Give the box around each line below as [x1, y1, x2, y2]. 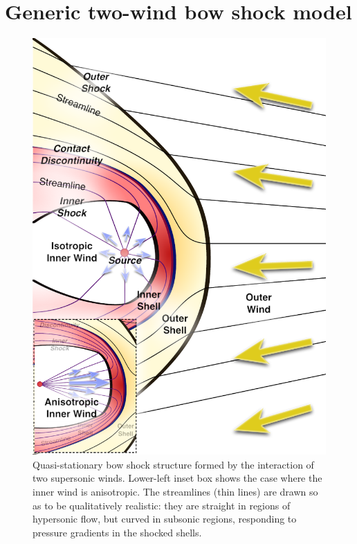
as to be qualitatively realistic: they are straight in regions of [33, 498, 291, 512]
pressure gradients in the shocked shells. [33, 525, 202, 539]
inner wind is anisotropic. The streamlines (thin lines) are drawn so [33, 484, 318, 499]
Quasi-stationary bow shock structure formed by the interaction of [33, 457, 314, 471]
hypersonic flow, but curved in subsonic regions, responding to [33, 511, 297, 526]
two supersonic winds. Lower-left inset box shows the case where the [33, 471, 322, 485]
